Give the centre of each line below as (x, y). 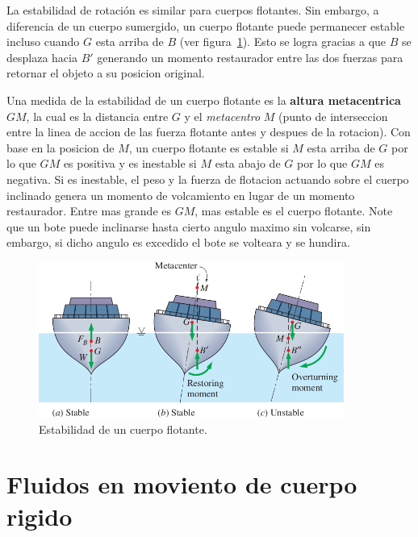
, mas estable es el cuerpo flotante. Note (294, 211)
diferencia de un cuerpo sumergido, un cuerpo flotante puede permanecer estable (206, 25)
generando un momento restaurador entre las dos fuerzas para (250, 57)
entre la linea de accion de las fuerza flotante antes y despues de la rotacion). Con (209, 132)
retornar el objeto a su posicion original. (106, 73)
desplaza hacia (42, 57)
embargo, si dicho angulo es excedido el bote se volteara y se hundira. (178, 242)
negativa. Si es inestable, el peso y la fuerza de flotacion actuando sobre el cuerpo (208, 179)
